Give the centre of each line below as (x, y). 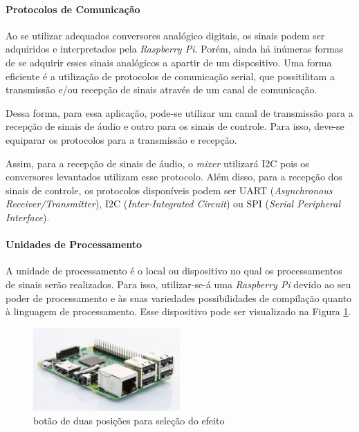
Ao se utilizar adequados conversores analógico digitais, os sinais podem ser (165, 35)
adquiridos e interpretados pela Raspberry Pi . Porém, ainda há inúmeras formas (175, 49)
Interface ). (28, 217)
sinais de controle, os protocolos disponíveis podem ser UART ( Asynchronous (169, 190)
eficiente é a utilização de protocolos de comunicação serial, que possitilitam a (170, 76)
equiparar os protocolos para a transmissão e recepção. (121, 139)
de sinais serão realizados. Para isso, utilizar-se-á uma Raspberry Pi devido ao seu (178, 284)
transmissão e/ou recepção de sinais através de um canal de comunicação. (162, 90)
